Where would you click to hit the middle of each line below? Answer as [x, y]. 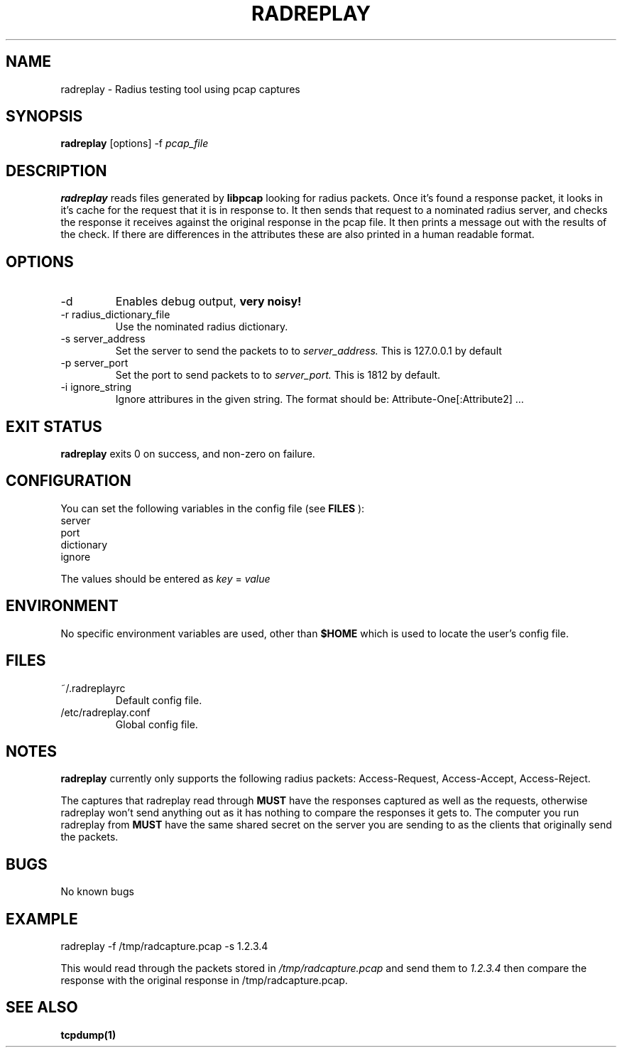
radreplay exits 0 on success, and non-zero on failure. [188, 453]
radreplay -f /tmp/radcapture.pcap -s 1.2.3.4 [164, 946]
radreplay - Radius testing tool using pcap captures [180, 89]
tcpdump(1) [88, 1035]
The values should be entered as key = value [165, 578]
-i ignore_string [96, 387]
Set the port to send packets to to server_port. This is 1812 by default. [278, 375]
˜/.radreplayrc [93, 688]
